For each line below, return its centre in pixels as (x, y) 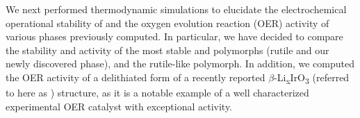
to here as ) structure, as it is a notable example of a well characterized (157, 93)
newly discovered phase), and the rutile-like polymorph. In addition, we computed (180, 64)
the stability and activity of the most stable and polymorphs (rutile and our (167, 50)
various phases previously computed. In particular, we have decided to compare (174, 36)
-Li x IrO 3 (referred (312, 78)
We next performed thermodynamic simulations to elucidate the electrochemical (176, 9)
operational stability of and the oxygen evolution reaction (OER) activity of (167, 23)
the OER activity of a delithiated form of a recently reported (136, 77)
